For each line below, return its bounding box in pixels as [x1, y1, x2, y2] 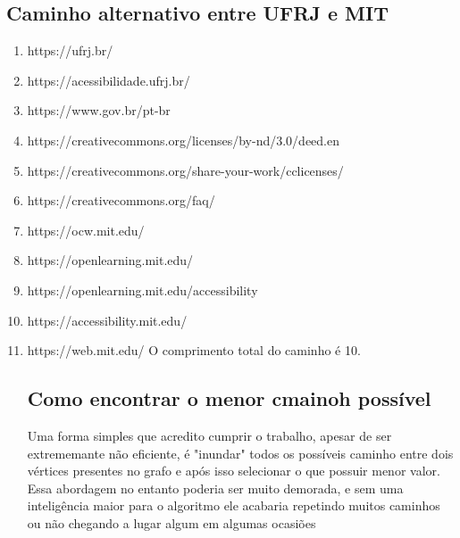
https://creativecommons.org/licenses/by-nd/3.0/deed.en [27, 130, 340, 149]
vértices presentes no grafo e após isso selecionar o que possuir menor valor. [27, 461, 440, 480]
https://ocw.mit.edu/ [27, 220, 145, 239]
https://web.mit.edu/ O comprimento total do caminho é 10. [27, 341, 361, 360]
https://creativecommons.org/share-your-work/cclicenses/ [27, 161, 344, 179]
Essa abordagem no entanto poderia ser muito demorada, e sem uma [27, 478, 404, 497]
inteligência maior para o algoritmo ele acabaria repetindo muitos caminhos [27, 496, 440, 515]
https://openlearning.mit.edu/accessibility [27, 280, 258, 299]
